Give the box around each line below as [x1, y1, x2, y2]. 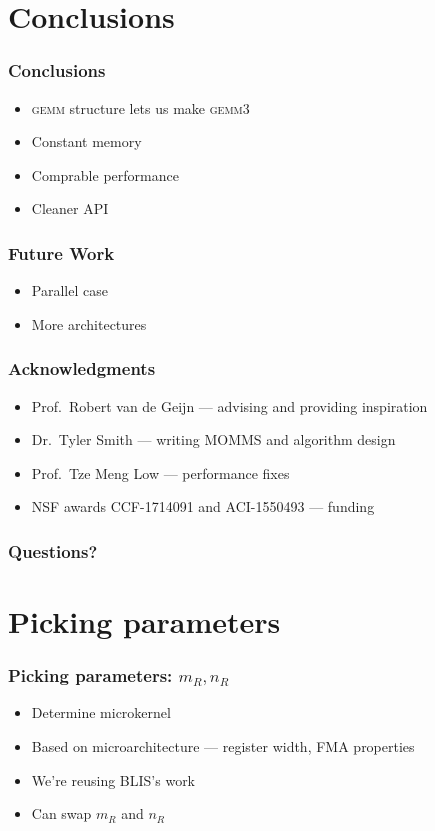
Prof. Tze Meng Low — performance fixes [31, 462, 290, 483]
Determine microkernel [31, 702, 171, 723]
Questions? [8, 538, 98, 563]
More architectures [31, 313, 147, 334]
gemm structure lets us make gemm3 [31, 97, 250, 118]
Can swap [31, 803, 92, 824]
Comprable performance [31, 164, 179, 185]
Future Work [8, 240, 115, 265]
